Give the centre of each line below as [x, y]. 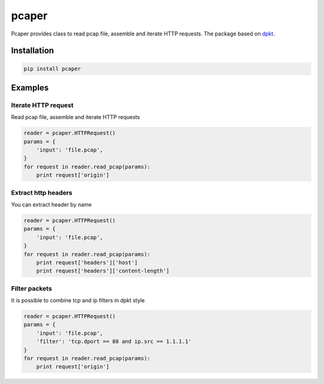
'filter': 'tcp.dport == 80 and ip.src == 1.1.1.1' [114, 342]
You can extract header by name [52, 204]
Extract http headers [42, 192]
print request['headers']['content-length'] [103, 271]
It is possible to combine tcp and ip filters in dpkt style [78, 300]
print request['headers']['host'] [87, 262]
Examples [30, 87]
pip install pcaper [52, 69]
